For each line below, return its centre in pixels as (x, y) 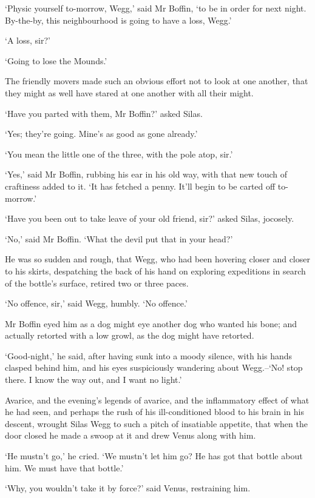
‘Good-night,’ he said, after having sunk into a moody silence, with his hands (149, 355)
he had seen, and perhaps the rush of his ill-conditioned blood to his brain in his (154, 412)
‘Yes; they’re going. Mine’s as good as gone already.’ (101, 134)
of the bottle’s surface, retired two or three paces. (97, 283)
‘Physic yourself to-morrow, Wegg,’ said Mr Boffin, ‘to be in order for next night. (156, 8)
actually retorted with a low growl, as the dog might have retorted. (130, 335)
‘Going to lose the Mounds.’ (56, 60)
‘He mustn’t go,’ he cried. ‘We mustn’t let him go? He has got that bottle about (154, 456)
